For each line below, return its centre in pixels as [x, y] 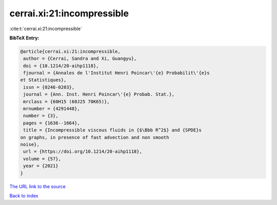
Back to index [24, 196]
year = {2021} [41, 166]
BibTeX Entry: [24, 38]
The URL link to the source [38, 186]
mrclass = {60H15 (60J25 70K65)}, [66, 101]
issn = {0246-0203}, [49, 87]
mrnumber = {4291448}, [52, 109]
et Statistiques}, [43, 80]
